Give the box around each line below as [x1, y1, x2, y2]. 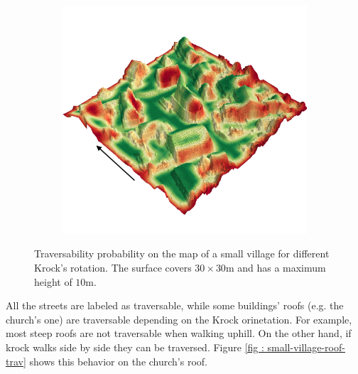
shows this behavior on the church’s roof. [29, 353, 207, 368]
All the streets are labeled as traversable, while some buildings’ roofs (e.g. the [6, 298, 344, 313]
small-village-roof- [267, 339, 345, 354]
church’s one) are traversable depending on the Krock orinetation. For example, [6, 311, 352, 326]
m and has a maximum [225, 260, 326, 274]
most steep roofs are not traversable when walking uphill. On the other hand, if [6, 326, 352, 341]
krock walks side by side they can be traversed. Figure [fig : [6, 339, 264, 354]
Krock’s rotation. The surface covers [34, 260, 192, 274]
